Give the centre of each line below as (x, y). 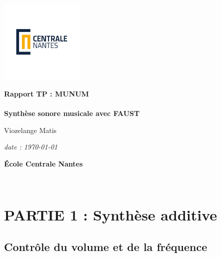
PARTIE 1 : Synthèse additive (111, 215)
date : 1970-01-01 (31, 147)
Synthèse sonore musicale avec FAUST (72, 113)
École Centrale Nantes (43, 163)
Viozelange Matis (30, 130)
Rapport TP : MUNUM (46, 93)
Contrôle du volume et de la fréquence (106, 246)
